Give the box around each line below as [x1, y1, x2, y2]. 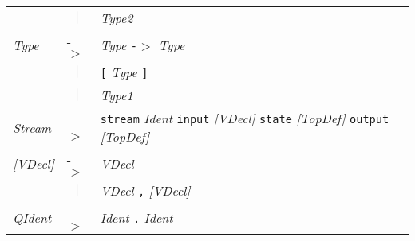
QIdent [13, 208, 52, 227]
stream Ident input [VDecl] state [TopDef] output [100, 109, 389, 127]
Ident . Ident [100, 208, 173, 227]
